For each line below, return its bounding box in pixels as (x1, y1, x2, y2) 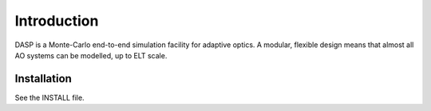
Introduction (14, 12, 99, 30)
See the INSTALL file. (14, 93, 85, 102)
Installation (14, 72, 72, 85)
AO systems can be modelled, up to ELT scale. (14, 50, 168, 60)
